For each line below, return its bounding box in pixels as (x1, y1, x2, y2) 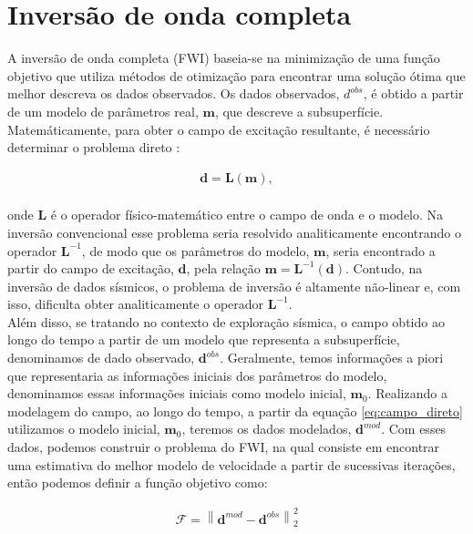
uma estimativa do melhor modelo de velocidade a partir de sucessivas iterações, (7, 455, 456, 474)
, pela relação (186, 259, 261, 278)
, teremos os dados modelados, (181, 419, 352, 438)
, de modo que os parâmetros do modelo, (81, 241, 310, 260)
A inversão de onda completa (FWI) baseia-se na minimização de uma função (7, 48, 440, 67)
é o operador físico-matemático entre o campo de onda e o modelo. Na (50, 205, 444, 224)
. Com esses (381, 419, 447, 438)
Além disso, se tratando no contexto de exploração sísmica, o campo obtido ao (7, 312, 445, 331)
